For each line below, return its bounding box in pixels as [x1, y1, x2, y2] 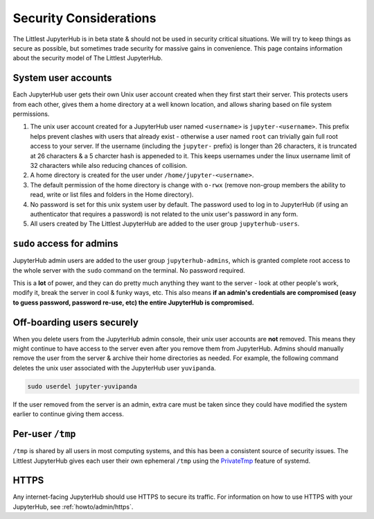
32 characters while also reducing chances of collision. [30, 161, 188, 169]
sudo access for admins [12, 238, 118, 250]
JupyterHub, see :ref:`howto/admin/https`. [12, 502, 134, 511]
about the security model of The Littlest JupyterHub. [12, 54, 163, 62]
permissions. [12, 110, 50, 118]
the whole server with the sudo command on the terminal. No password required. [12, 266, 245, 274]
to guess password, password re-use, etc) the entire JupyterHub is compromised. [12, 298, 254, 307]
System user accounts [12, 72, 112, 84]
